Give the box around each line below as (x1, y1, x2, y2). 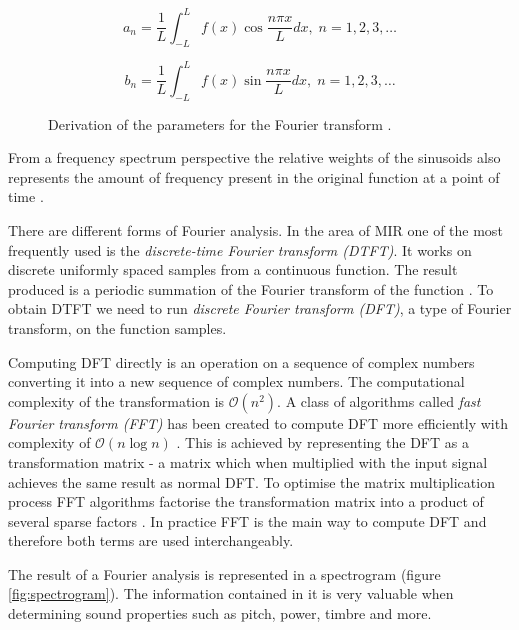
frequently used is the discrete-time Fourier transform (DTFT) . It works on (8, 239, 472, 260)
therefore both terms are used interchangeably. (8, 530, 294, 551)
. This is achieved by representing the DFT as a (176, 432, 469, 453)
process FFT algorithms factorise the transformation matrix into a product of (8, 491, 484, 512)
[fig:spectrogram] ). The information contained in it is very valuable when (8, 583, 454, 604)
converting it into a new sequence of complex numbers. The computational (8, 371, 465, 392)
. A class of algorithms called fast (277, 390, 481, 411)
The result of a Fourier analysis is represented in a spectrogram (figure (8, 563, 441, 584)
